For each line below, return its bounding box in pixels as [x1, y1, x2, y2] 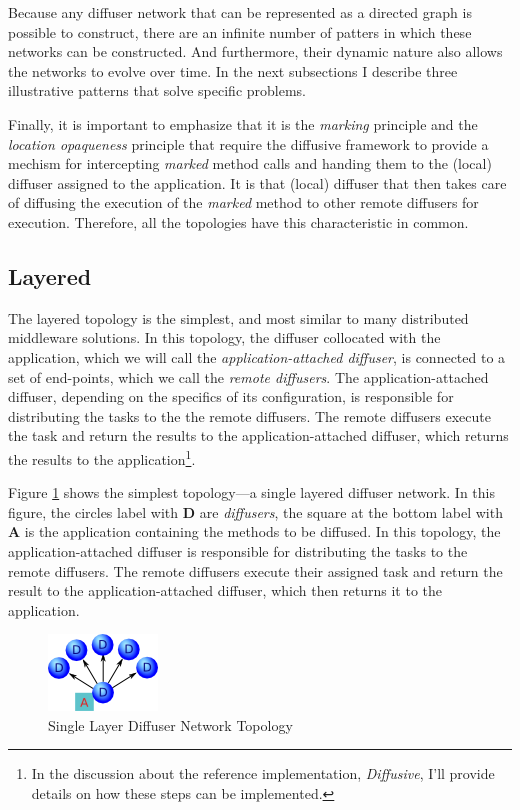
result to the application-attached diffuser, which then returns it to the [8, 580, 443, 601]
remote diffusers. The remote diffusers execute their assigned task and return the [8, 560, 503, 581]
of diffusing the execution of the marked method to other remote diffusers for [8, 192, 479, 213]
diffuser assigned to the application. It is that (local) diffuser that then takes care [8, 172, 507, 193]
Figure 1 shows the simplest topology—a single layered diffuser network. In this [8, 482, 495, 503]
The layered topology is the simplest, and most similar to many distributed [8, 307, 469, 328]
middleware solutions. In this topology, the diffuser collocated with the [8, 327, 441, 348]
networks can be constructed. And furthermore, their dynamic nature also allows [8, 41, 503, 62]
